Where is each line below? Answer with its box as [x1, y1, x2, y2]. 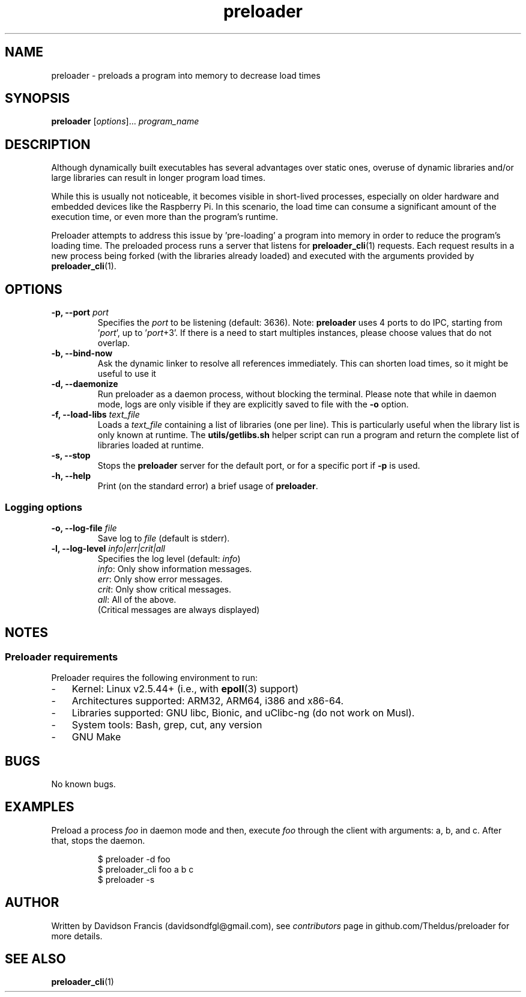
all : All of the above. [97, 594, 177, 605]
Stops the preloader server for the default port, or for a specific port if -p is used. [97, 460, 420, 471]
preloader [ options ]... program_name [51, 116, 199, 127]
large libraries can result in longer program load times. [51, 172, 265, 183]
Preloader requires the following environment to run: [51, 672, 258, 683]
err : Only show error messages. [97, 573, 223, 584]
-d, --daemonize [51, 379, 118, 389]
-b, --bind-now [51, 348, 113, 359]
